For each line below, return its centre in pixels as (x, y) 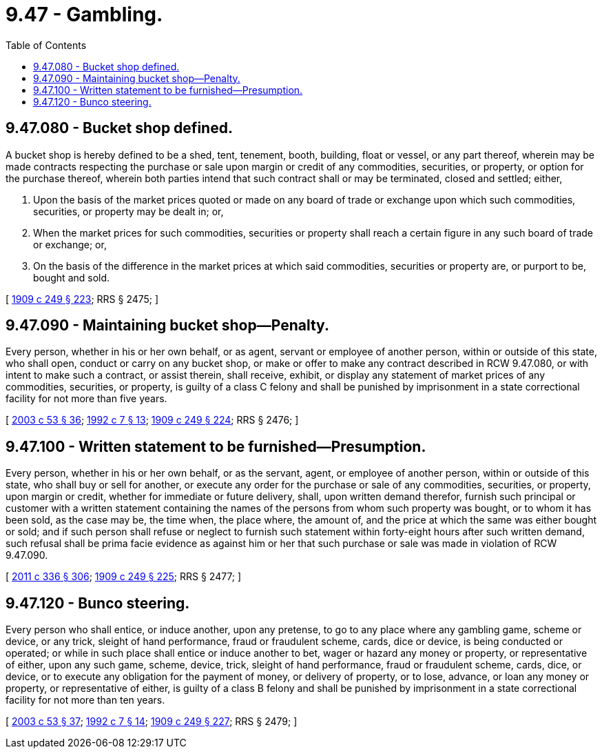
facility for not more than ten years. (85, 700)
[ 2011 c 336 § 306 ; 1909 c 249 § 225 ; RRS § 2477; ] (124, 577)
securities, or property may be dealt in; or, (128, 211)
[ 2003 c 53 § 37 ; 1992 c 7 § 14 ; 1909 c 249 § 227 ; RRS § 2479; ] (152, 722)
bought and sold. (72, 277)
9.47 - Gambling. (84, 14)
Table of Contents (46, 45)
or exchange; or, (70, 244)
